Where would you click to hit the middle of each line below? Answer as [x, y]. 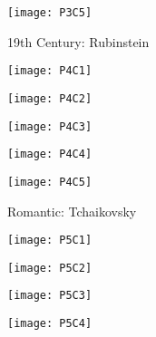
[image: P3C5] [50, 13]
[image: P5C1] [50, 241]
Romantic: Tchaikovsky [72, 211]
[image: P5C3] [50, 296]
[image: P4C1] [50, 71]
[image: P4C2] [50, 98]
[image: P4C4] [50, 154]
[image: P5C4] [50, 324]
